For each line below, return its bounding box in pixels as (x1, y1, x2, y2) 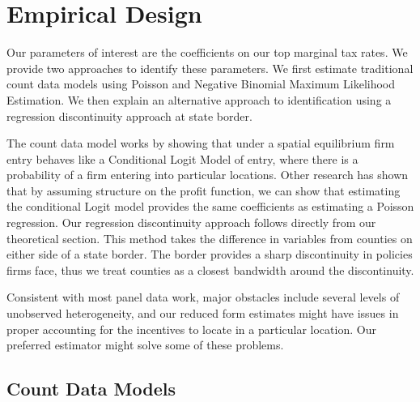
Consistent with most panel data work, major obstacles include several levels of (6, 289, 400, 306)
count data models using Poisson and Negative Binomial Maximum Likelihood (6, 75, 396, 92)
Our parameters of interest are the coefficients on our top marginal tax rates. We (6, 44, 408, 61)
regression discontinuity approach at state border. (6, 107, 252, 124)
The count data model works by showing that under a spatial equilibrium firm (6, 135, 395, 152)
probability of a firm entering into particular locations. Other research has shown (6, 166, 409, 183)
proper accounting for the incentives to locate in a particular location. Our (6, 320, 376, 337)
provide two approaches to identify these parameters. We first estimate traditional (6, 59, 414, 76)
